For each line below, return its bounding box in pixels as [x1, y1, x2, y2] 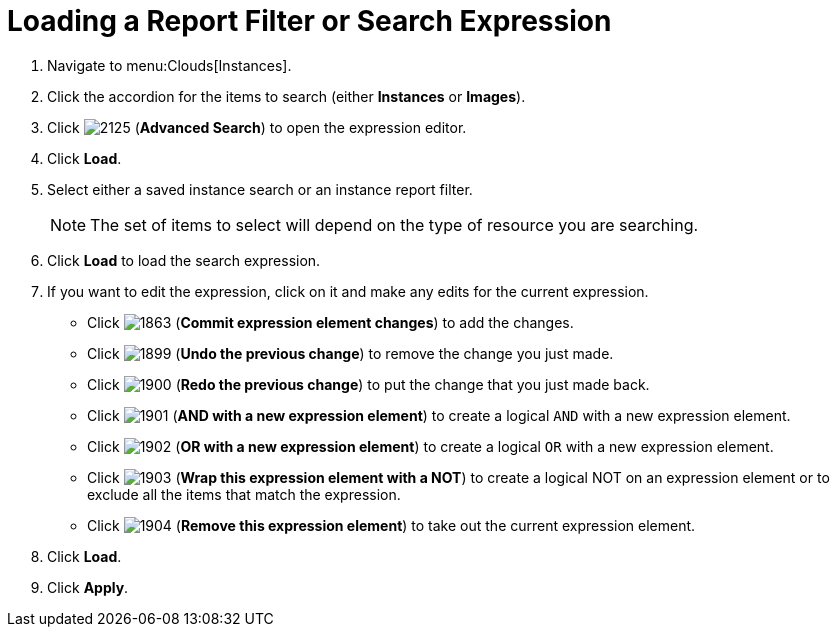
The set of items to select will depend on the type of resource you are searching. [90, 214, 699, 235]
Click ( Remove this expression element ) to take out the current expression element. [87, 516, 696, 534]
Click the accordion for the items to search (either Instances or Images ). [47, 87, 526, 105]
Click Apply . [47, 578, 129, 596]
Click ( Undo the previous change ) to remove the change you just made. [87, 344, 614, 362]
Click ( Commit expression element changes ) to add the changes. [87, 313, 574, 331]
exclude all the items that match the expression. [87, 485, 401, 503]
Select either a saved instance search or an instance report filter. [47, 180, 473, 198]
